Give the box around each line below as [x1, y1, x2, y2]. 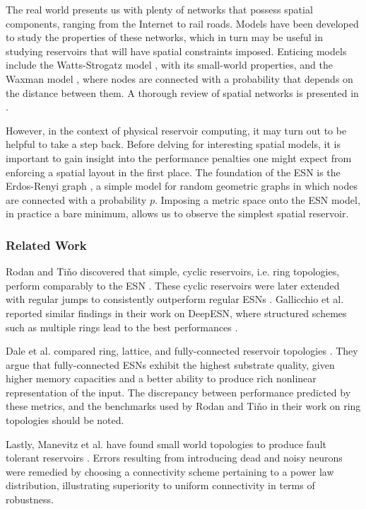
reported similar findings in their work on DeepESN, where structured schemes [6, 305, 347, 320]
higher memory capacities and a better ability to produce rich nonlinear [6, 371, 317, 386]
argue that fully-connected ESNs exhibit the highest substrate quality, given [6, 357, 335, 372]
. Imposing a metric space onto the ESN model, [154, 192, 360, 207]
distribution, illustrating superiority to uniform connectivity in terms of [6, 478, 315, 493]
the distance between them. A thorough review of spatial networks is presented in [6, 85, 359, 100]
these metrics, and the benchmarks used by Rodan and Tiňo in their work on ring [6, 399, 361, 413]
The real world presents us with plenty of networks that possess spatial [6, 2, 313, 16]
